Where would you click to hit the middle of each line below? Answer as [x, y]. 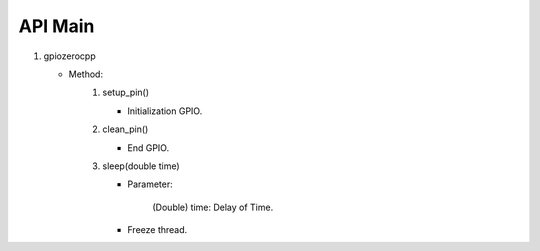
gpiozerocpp [70, 56]
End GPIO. [148, 147]
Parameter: [150, 184]
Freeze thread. [157, 230]
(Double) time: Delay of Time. [213, 207]
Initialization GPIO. [165, 111]
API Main [56, 26]
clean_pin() [125, 129]
